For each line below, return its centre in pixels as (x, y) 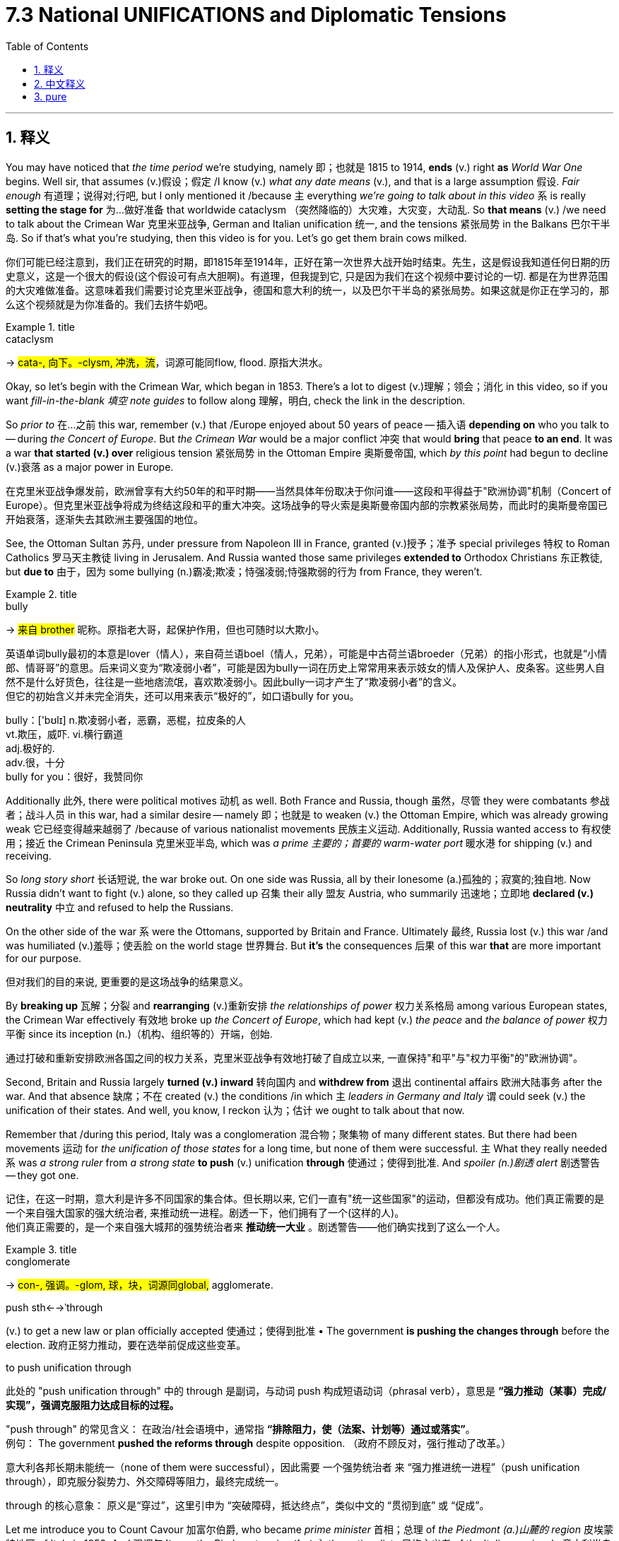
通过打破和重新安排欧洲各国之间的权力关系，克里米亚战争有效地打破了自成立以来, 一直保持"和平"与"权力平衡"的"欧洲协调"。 (295, 1057)
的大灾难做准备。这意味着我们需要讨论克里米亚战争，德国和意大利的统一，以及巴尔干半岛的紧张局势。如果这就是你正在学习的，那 (307, 290)
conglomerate (38, 1261)
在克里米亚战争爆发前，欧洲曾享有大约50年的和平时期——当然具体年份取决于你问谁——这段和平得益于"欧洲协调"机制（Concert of (308, 491)
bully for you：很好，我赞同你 (75, 776)
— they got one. (42, 1175)
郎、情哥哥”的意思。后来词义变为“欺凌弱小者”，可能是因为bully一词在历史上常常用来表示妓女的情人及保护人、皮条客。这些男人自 (306, 667)
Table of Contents (47, 46)
